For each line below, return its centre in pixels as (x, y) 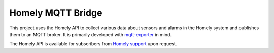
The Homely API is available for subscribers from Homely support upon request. (93, 44)
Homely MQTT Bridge (56, 13)
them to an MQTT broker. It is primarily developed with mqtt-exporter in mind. (91, 34)
